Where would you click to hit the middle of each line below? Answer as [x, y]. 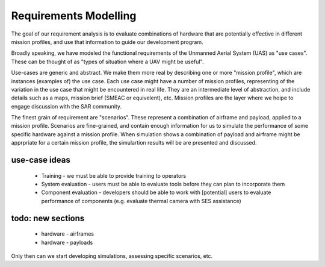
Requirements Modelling [74, 16]
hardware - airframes [68, 234]
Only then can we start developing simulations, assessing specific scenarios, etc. [112, 256]
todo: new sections [48, 218]
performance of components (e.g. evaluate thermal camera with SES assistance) [141, 201]
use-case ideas [41, 160]
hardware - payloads [67, 242]
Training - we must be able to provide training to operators [114, 175]
